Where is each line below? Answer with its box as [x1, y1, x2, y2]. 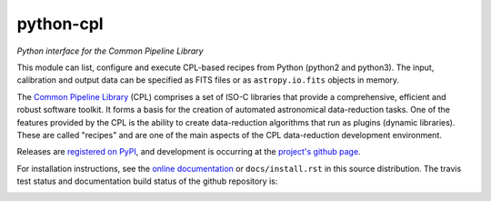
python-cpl [16, 14, 104, 34]
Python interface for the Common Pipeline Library [16, 45, 204, 56]
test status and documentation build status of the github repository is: [16, 176, 278, 186]
